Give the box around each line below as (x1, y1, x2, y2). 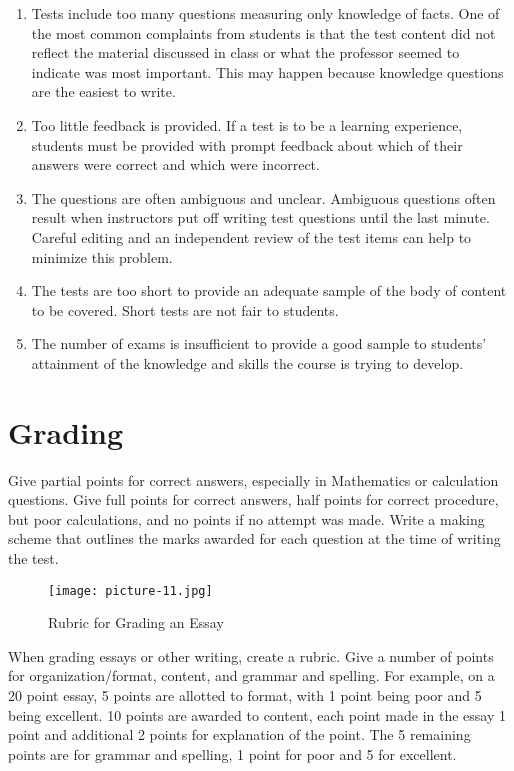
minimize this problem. (31, 246, 173, 267)
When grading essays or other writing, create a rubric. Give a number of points (8, 645, 494, 666)
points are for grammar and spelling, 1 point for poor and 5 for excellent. (8, 743, 457, 764)
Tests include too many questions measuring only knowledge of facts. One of (31, 3, 500, 23)
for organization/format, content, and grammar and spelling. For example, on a (8, 665, 495, 686)
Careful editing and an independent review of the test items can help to (31, 226, 472, 247)
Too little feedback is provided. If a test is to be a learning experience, (31, 114, 463, 135)
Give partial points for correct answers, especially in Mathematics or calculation (8, 469, 499, 490)
